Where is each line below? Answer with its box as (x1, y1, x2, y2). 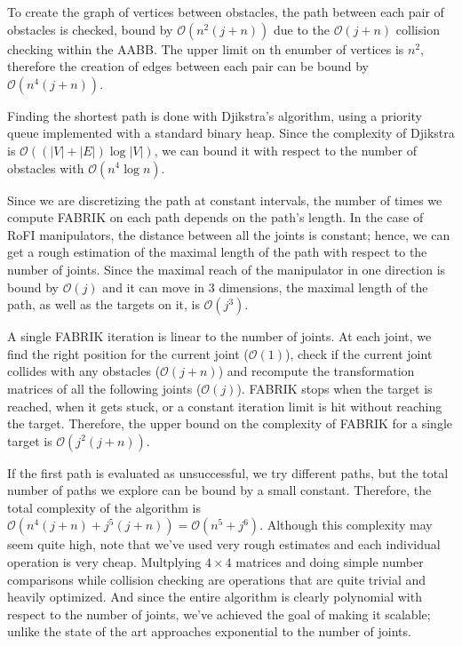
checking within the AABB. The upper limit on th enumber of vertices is (7, 39, 404, 58)
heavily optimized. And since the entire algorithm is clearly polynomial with (7, 587, 422, 606)
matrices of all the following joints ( (7, 379, 202, 397)
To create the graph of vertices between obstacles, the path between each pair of (7, 3, 444, 20)
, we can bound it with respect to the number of (154, 140, 417, 159)
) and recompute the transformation (218, 362, 415, 380)
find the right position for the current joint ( (7, 344, 249, 363)
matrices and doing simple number (235, 553, 424, 571)
